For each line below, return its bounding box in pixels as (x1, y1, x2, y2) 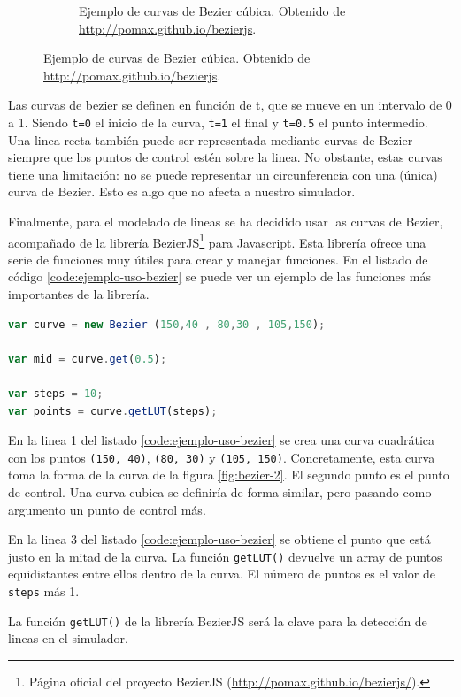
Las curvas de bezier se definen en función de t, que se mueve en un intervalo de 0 (8, 96, 452, 114)
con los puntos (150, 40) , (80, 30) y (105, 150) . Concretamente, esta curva (8, 448, 435, 466)
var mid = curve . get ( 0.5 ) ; (8, 352, 167, 365)
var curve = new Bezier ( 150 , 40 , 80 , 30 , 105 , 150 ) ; (8, 318, 326, 331)
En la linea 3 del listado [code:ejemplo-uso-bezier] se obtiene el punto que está (8, 530, 431, 548)
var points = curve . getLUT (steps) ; (8, 404, 218, 417)
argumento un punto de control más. (8, 500, 206, 518)
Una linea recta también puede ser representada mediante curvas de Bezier (8, 130, 413, 149)
